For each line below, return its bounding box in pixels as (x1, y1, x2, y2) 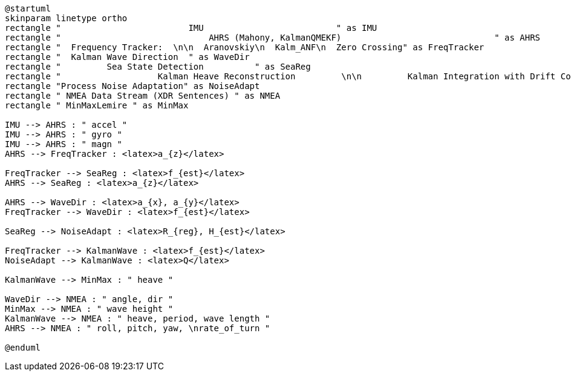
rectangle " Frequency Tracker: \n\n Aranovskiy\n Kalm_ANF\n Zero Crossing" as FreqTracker (5, 42, 485, 52)
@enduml (5, 343, 41, 352)
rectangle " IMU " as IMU (5, 23, 377, 33)
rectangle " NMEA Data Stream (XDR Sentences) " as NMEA (5, 91, 281, 101)
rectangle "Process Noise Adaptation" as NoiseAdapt (5, 81, 260, 91)
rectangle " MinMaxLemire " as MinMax (5, 101, 189, 110)
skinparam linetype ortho (5, 13, 128, 23)
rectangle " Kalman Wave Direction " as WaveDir (5, 52, 250, 62)
